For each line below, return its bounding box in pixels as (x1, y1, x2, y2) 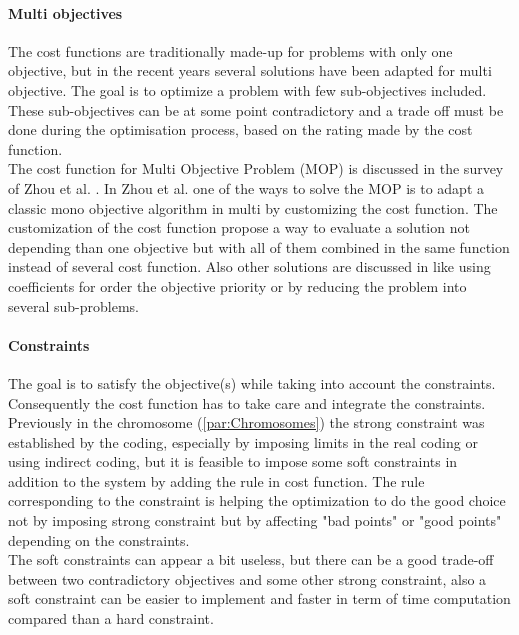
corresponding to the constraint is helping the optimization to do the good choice (8, 490, 506, 511)
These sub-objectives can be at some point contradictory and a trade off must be (8, 99, 504, 120)
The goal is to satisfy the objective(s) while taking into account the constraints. (8, 372, 496, 393)
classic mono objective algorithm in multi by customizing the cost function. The (8, 197, 498, 218)
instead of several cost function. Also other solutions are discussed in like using (8, 256, 491, 277)
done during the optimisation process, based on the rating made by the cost (8, 119, 473, 140)
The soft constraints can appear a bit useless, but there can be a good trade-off (8, 549, 494, 570)
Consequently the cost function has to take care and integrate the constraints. (8, 392, 486, 413)
